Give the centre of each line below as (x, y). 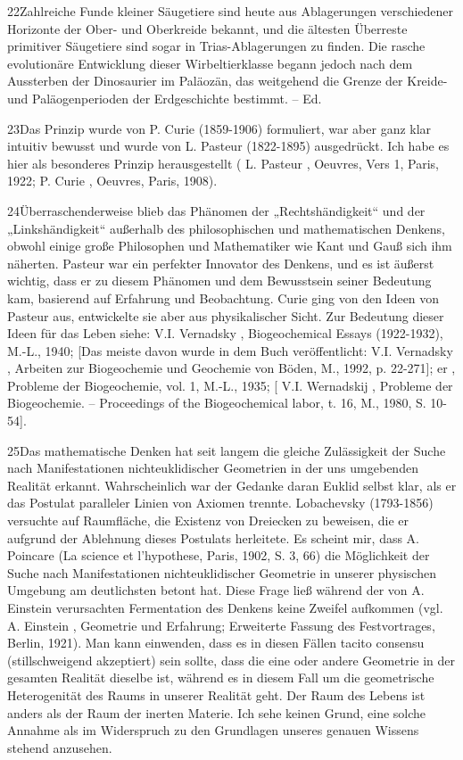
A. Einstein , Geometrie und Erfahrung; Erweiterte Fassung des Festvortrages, (221, 625)
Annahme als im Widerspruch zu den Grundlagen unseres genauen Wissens (213, 730)
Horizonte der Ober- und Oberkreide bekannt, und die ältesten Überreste (207, 28)
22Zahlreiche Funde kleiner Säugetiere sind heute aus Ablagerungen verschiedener (231, 11)
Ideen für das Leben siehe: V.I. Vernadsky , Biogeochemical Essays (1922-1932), (225, 333)
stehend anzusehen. (60, 747)
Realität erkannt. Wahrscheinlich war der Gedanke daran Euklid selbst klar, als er (232, 485)
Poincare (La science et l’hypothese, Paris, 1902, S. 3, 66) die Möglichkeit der (219, 555)
